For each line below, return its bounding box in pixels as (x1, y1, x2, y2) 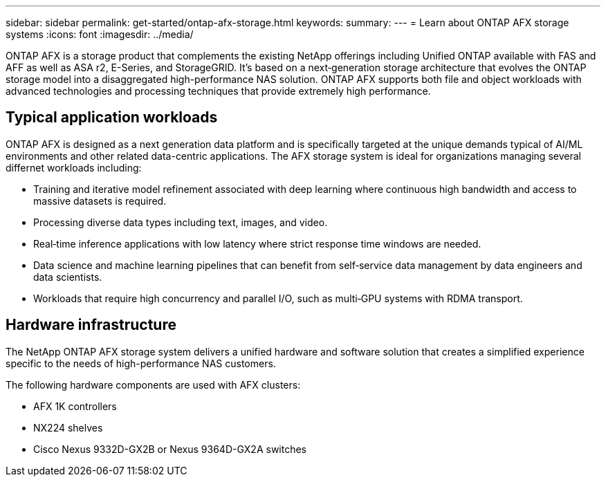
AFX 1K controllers (33, 400, 117, 412)
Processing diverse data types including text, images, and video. (33, 216, 328, 228)
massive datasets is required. (33, 194, 167, 207)
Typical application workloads (6, 109, 218, 127)
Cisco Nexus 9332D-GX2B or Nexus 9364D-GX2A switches (33, 443, 307, 455)
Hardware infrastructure (6, 316, 176, 334)
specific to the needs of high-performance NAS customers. (6, 357, 276, 369)
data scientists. (33, 270, 102, 283)
